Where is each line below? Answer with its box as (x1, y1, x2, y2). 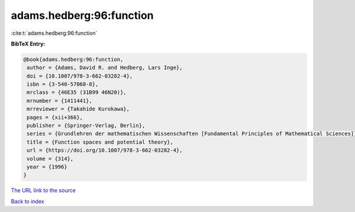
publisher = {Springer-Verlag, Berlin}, (27, 122, 146, 129)
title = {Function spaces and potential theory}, (27, 139, 174, 145)
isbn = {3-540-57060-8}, (27, 81, 99, 88)
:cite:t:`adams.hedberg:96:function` (11, 30, 98, 37)
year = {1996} (27, 164, 67, 170)
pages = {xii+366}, (27, 114, 83, 120)
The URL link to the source (11, 187, 76, 194)
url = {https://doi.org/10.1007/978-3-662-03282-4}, (27, 147, 183, 154)
